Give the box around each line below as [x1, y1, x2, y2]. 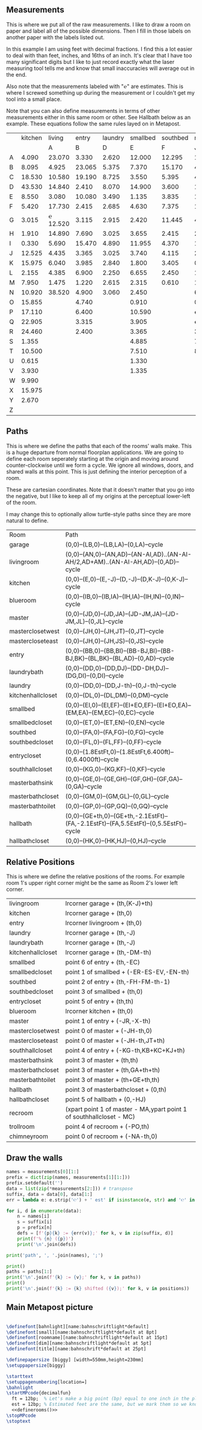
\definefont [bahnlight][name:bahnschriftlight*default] [6, 1323, 149, 1329]
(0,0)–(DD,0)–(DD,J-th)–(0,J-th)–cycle [65, 681, 177, 689]
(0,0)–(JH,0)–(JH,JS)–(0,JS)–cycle [65, 636, 164, 645]
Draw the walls [6, 1153, 63, 1163]
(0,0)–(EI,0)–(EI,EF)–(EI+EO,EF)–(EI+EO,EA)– [65, 701, 191, 709]
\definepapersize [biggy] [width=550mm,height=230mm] [6, 1357, 144, 1363]
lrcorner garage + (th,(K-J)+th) [65, 899, 153, 908]
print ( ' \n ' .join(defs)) [17, 1241, 77, 1247]
